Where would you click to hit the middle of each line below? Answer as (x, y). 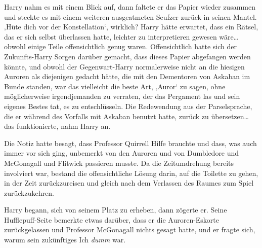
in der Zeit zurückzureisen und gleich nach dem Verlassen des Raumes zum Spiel (129, 183)
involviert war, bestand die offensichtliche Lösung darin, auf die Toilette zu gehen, (131, 173)
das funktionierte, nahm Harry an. (57, 126)
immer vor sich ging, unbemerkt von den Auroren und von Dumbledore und (122, 153)
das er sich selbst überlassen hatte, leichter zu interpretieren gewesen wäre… (121, 36)
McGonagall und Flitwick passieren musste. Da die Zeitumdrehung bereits (119, 163)
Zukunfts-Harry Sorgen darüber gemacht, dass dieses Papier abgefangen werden (127, 56)
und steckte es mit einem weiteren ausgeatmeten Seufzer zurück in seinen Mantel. (130, 16)
